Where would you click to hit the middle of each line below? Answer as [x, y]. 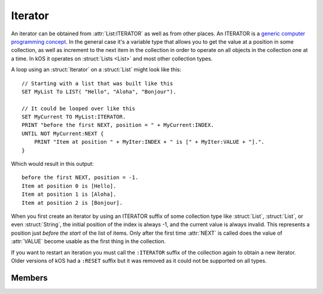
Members [29, 278]
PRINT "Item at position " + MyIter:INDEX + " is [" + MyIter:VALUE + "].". [149, 142]
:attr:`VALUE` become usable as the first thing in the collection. [89, 241]
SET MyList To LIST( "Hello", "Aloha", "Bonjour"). [99, 92]
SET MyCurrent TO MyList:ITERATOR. [74, 117]
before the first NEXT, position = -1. [80, 178]
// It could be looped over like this [79, 108]
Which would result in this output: [52, 164]
